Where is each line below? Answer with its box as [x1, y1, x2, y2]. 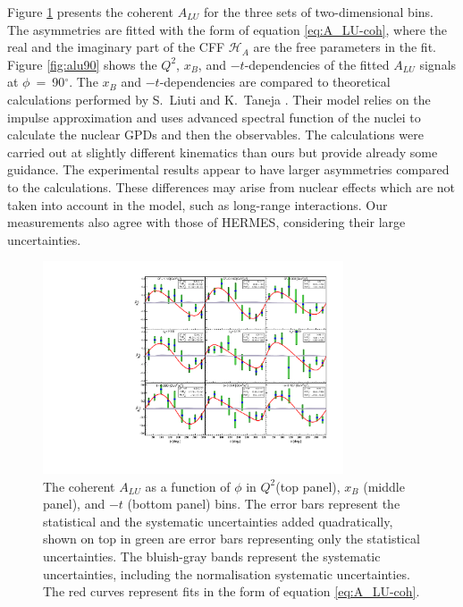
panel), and [43, 494, 105, 513]
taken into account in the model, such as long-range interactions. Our [7, 195, 388, 214]
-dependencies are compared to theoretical [159, 72, 391, 91]
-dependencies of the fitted [244, 55, 390, 73]
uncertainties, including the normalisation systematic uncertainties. [43, 564, 410, 583]
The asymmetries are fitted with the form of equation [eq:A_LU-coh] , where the [7, 20, 448, 38]
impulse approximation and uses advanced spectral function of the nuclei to [7, 107, 421, 126]
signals [419, 55, 457, 73]
